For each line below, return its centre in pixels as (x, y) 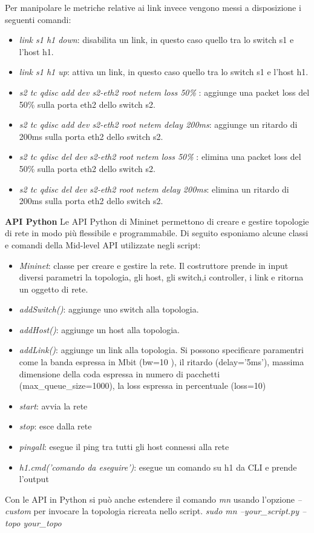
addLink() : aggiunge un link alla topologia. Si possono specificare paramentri (161, 350)
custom (18, 511)
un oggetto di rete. (54, 289)
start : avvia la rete (53, 406)
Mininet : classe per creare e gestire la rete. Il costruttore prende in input (154, 265)
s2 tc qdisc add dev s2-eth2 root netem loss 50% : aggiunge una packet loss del (164, 92)
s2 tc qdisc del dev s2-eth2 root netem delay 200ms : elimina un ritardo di (154, 189)
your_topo (42, 523)
